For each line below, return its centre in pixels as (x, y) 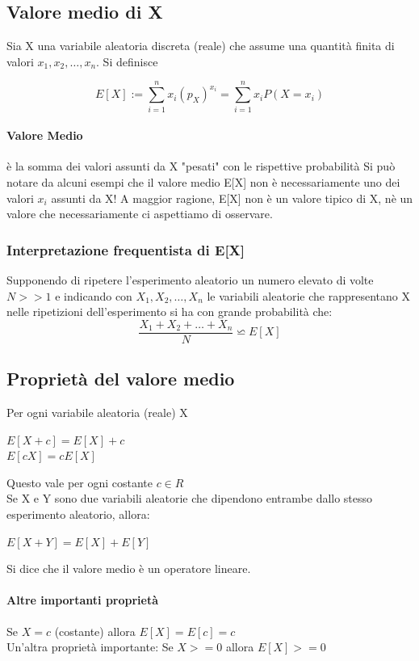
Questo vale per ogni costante (80, 482)
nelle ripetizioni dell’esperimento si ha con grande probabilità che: (170, 312)
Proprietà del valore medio (121, 379)
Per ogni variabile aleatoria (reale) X (97, 412)
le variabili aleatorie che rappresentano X (308, 295)
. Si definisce (127, 61)
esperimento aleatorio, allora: (78, 514)
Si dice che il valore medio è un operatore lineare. (129, 568)
